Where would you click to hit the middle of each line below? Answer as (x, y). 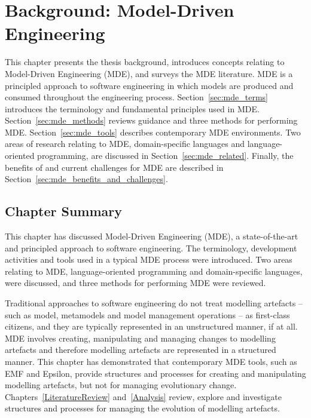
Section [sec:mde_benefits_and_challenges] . (86, 179)
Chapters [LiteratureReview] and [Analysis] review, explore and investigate (143, 396)
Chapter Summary (63, 211)
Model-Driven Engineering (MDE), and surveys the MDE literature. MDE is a (149, 73)
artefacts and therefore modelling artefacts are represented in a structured (141, 350)
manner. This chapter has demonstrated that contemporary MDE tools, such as (151, 361)
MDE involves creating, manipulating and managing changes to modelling (140, 338)
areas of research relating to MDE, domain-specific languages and (125, 144)
